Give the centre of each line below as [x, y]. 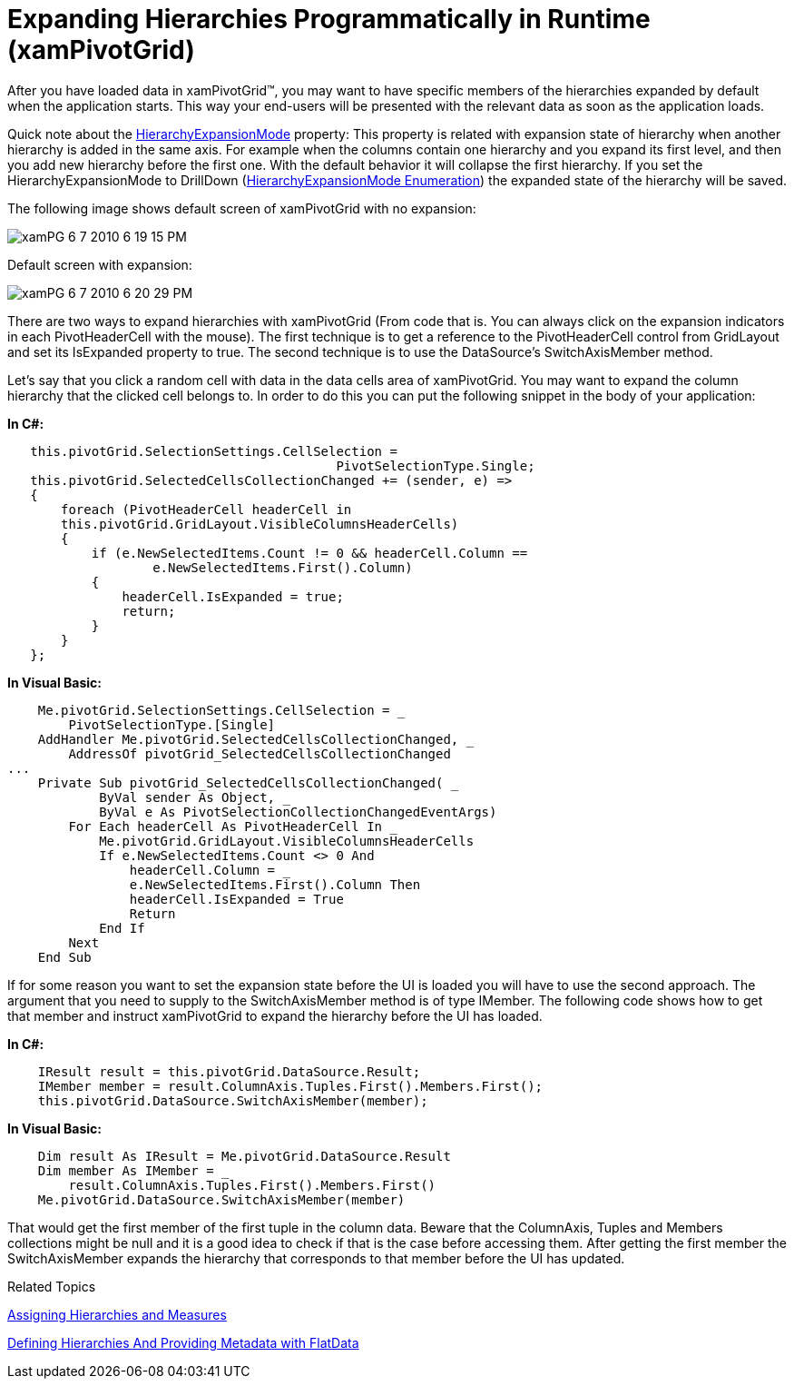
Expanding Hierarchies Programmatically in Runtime [329, 19]
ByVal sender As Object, [187, 797]
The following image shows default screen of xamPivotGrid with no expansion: [242, 208]
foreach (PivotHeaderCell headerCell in [206, 509]
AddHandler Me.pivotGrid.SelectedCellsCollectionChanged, [248, 739]
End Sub [64, 957]
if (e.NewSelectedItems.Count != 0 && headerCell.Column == [309, 553]
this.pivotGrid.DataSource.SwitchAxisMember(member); [233, 1100]
